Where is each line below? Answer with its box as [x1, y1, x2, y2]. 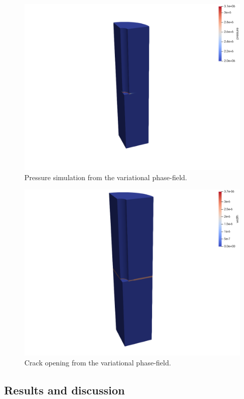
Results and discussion [4, 382, 125, 398]
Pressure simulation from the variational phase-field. [24, 172, 187, 182]
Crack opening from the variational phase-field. [24, 357, 171, 368]
